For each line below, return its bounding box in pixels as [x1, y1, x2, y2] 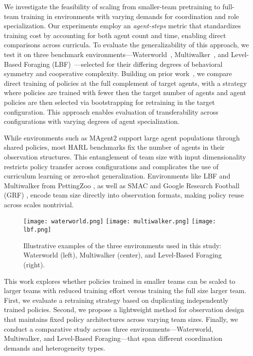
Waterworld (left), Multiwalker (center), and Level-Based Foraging [23, 250, 222, 260]
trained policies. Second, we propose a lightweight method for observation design [4, 304, 244, 315]
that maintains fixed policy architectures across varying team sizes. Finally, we [4, 314, 238, 324]
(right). [23, 259, 45, 269]
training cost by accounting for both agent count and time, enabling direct [4, 30, 226, 40]
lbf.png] [23, 226, 52, 234]
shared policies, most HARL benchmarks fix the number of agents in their [4, 142, 225, 152]
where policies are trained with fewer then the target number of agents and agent [4, 87, 246, 98]
